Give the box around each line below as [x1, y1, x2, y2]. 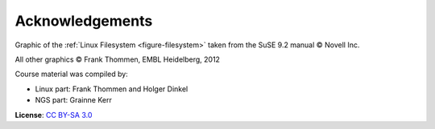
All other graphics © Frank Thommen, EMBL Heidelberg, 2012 [14, 54, 221, 64]
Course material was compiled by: [14, 69, 128, 79]
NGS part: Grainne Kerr [35, 95, 112, 105]
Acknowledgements [14, 12, 153, 30]
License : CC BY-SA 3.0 [14, 110, 93, 119]
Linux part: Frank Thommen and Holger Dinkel [35, 84, 188, 94]
